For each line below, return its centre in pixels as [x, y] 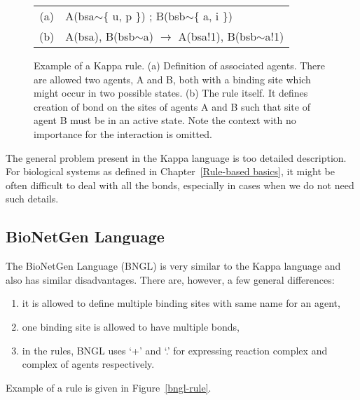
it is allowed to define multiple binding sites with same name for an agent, [181, 303]
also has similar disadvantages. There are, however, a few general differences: [170, 279]
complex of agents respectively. [88, 364]
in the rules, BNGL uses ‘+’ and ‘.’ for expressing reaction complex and [175, 350]
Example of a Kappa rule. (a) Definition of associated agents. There [180, 65]
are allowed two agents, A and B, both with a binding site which [172, 79]
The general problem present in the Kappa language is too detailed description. [176, 157]
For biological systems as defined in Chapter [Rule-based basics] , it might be [170, 171]
